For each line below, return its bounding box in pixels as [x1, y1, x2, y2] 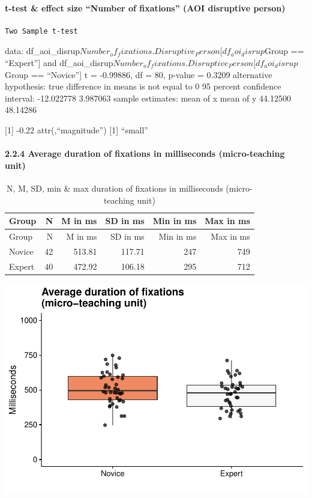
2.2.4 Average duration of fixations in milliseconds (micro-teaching [5, 147, 285, 160]
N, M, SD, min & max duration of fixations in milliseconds [7, 181, 223, 194]
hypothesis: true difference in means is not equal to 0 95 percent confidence [5, 80, 281, 93]
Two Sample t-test [5, 26, 78, 35]
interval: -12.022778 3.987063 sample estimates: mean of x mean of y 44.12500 [5, 91, 291, 104]
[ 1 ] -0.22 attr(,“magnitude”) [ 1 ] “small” [5, 123, 148, 136]
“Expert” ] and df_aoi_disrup [5, 56, 113, 68]
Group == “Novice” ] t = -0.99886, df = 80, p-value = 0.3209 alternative [5, 68, 272, 80]
